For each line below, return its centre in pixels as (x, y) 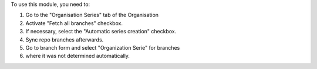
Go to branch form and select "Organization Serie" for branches (103, 47)
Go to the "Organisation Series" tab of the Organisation (92, 15)
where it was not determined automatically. (78, 56)
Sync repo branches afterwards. (65, 39)
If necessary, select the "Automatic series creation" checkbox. (101, 32)
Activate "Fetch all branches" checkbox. (74, 23)
